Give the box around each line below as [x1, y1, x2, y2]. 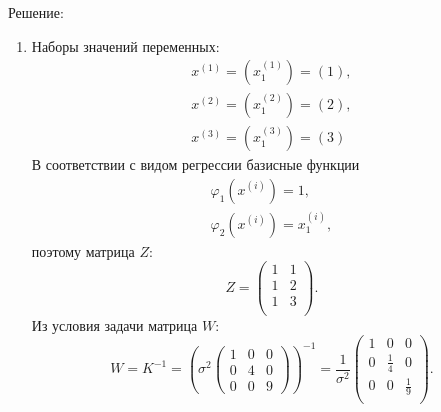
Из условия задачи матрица [31, 314, 198, 335]
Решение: [8, 2, 64, 22]
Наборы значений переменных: [31, 35, 220, 56]
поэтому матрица [31, 240, 135, 261]
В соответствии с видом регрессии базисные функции [31, 154, 360, 175]
